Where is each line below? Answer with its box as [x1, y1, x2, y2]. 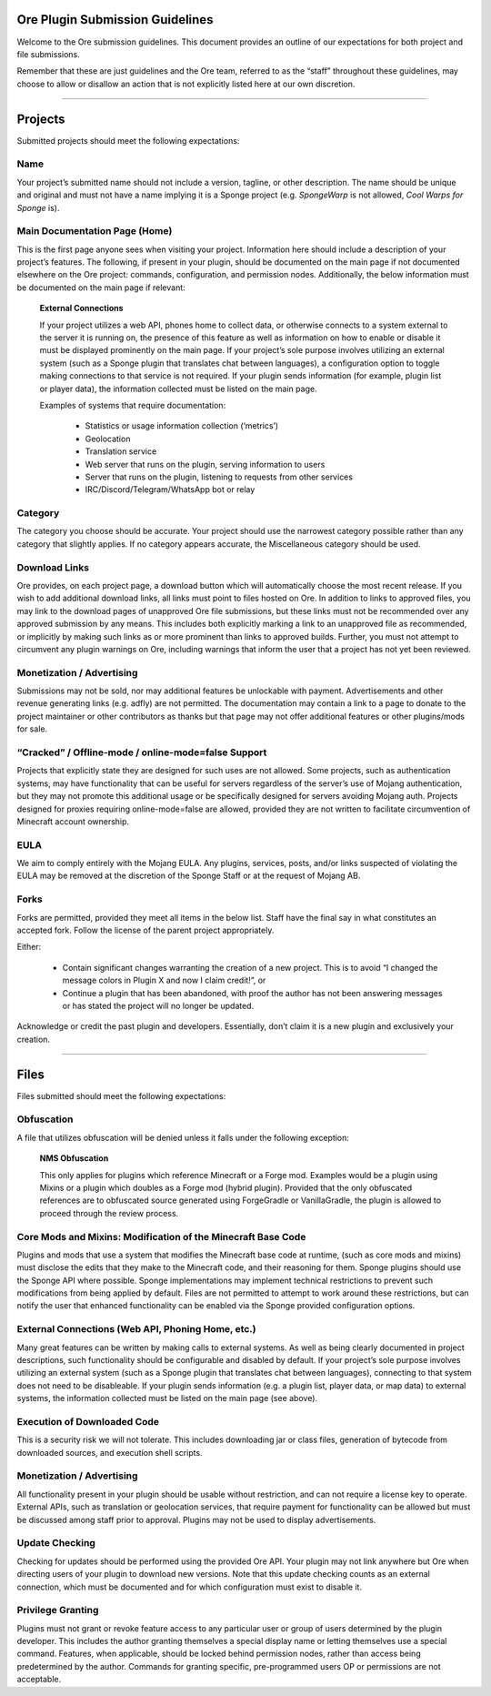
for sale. [16, 723, 48, 734]
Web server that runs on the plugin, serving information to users [85, 459, 326, 469]
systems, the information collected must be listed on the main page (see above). [16, 1393, 318, 1404]
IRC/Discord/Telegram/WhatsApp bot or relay [85, 484, 256, 495]
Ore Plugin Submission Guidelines [16, 12, 214, 27]
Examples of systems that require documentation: [39, 399, 226, 410]
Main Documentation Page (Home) [16, 225, 173, 237]
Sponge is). [16, 202, 60, 213]
